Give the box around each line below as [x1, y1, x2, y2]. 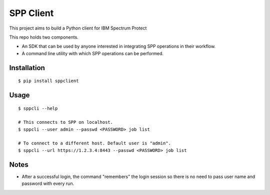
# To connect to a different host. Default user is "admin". [18, 140, 171, 146]
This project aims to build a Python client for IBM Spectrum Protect [9, 25, 147, 31]
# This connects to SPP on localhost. [18, 119, 113, 125]
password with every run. [21, 180, 74, 186]
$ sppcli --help [18, 105, 58, 111]
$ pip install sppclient [18, 78, 79, 84]
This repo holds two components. [9, 34, 78, 40]
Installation [9, 63, 45, 72]
